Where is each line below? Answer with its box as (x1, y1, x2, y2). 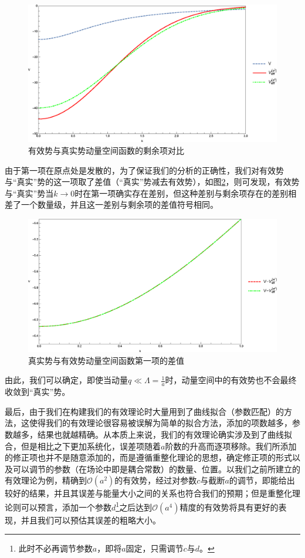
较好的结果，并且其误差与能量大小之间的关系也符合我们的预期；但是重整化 (5, 487, 292, 499)
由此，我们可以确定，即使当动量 (5, 374, 128, 386)
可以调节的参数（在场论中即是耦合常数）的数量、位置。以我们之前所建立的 (12, 462, 300, 475)
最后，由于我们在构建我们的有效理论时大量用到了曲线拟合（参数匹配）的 (5, 405, 284, 417)
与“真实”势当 (5, 187, 54, 199)
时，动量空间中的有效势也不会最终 (165, 374, 297, 386)
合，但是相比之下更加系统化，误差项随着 (5, 439, 161, 452)
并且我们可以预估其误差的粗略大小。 (21, 513, 161, 526)
